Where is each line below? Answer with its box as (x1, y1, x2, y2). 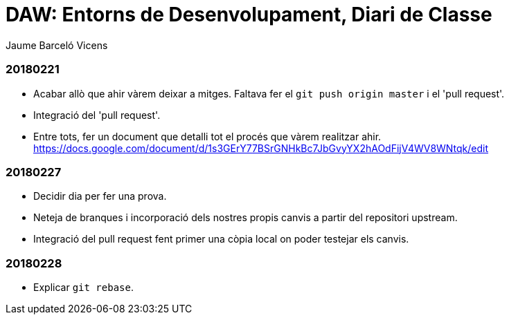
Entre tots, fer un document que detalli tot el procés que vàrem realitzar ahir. (33, 130, 382, 142)
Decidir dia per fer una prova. (33, 190, 167, 203)
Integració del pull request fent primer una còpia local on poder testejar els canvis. (33, 233, 409, 245)
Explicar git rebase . (33, 281, 134, 293)
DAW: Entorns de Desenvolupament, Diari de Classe (6, 3, 492, 26)
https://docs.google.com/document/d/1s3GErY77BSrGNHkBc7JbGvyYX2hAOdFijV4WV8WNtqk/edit (33, 142, 489, 154)
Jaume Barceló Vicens (6, 39, 108, 51)
